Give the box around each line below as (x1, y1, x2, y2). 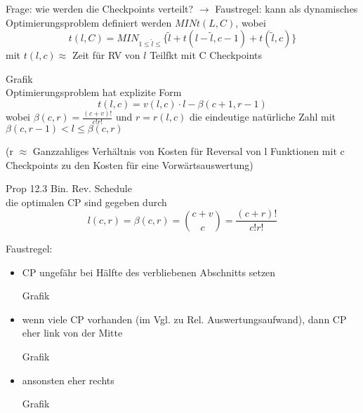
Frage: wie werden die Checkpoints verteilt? (6, 1, 194, 15)
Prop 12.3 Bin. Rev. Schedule (6, 181, 132, 196)
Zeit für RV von (72, 48, 140, 62)
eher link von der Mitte (22, 325, 123, 340)
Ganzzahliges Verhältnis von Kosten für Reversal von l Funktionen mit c (32, 144, 345, 158)
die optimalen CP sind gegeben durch (6, 194, 167, 209)
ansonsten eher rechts (22, 372, 114, 387)
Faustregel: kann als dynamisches (215, 1, 358, 15)
